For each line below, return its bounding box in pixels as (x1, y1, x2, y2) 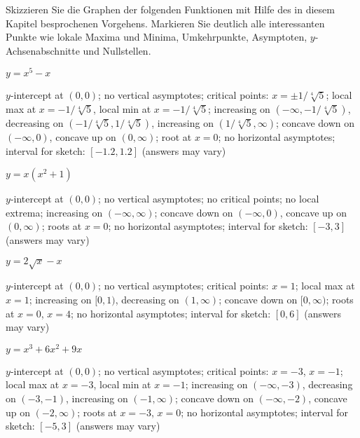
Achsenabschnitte (6, 43, 80, 57)
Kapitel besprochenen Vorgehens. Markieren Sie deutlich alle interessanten (6, 15, 325, 30)
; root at (155, 130, 192, 144)
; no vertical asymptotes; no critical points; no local (98, 191, 319, 206)
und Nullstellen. (83, 43, 151, 57)
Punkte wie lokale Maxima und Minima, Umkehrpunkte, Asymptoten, (6, 29, 307, 44)
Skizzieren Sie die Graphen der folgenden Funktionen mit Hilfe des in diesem (6, 2, 335, 16)
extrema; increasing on (6, 205, 103, 219)
